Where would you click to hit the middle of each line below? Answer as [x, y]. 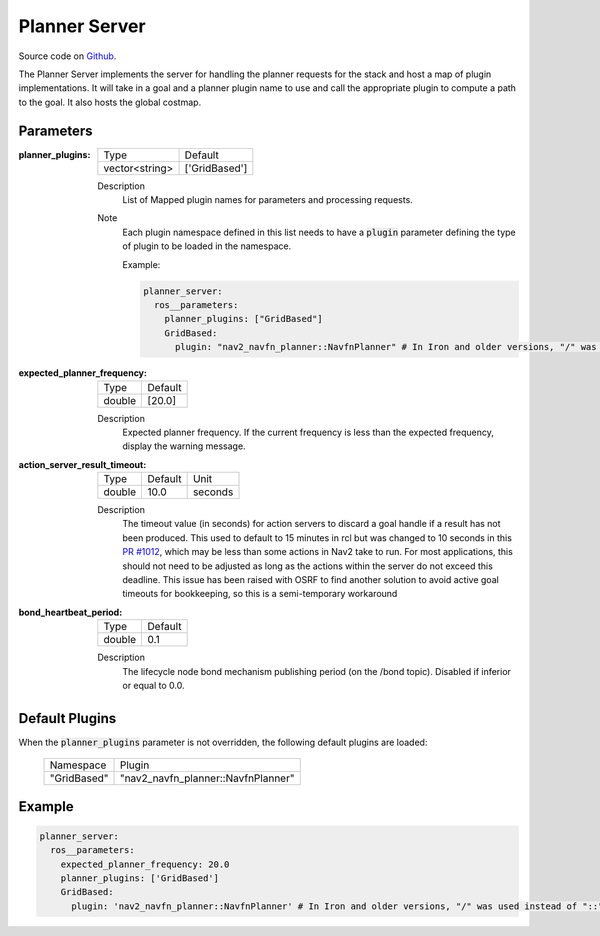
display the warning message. [184, 446]
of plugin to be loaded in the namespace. [207, 246]
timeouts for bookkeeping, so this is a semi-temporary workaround [260, 594]
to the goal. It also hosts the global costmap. [110, 102]
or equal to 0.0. [153, 685]
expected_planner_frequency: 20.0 [145, 864]
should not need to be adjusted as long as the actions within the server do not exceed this [308, 566]
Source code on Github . [67, 56]
